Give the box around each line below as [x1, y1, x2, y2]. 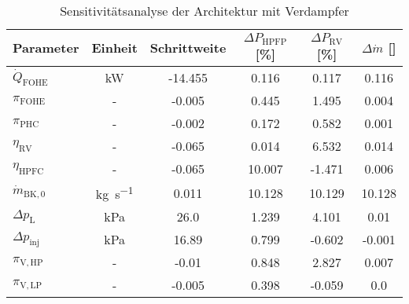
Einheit [91, 38, 138, 57]
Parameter [13, 38, 79, 57]
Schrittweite [149, 38, 227, 57]
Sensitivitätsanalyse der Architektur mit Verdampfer [60, 2, 349, 20]
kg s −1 [95, 181, 134, 203]
